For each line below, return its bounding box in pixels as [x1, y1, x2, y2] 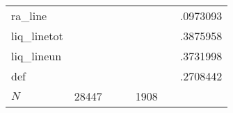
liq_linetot [11, 28, 63, 44]
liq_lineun [11, 48, 62, 64]
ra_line [11, 8, 47, 24]
